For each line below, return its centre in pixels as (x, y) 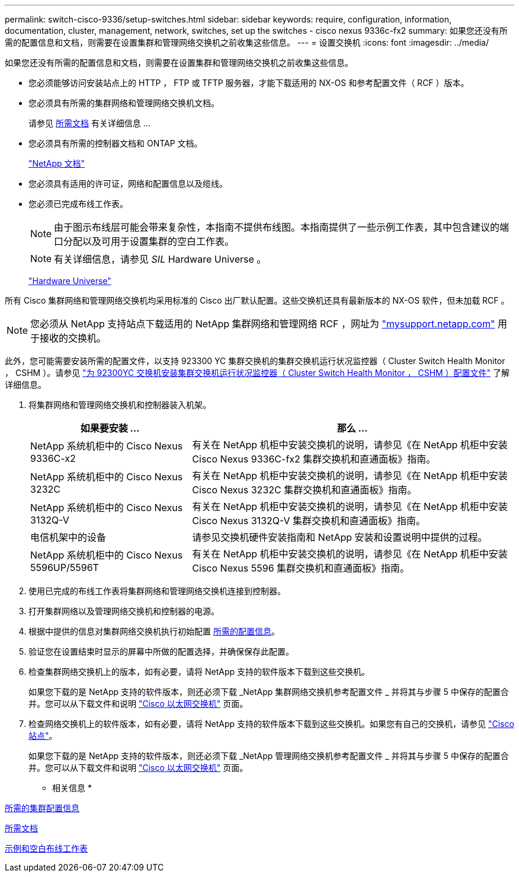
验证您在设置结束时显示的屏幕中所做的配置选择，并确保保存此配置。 (161, 651)
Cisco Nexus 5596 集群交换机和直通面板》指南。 (301, 568)
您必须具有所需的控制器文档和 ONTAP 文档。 (116, 143)
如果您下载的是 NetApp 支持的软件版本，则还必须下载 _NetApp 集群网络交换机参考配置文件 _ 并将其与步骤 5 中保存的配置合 (269, 692)
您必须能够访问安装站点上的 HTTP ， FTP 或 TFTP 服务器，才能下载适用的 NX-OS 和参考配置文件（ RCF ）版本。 (249, 83)
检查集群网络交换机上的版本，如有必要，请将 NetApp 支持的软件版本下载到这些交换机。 (199, 672)
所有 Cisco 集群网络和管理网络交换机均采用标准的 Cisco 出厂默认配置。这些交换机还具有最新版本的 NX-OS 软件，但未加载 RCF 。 (257, 300)
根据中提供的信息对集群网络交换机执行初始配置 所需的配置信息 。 (154, 631)
